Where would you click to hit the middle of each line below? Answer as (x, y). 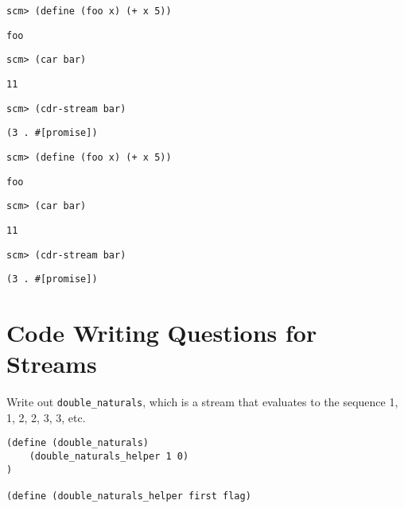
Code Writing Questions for (162, 333)
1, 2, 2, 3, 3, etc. (46, 417)
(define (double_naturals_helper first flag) (129, 496)
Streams (52, 364)
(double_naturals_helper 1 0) (109, 457)
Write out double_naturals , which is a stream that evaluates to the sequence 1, (202, 402)
